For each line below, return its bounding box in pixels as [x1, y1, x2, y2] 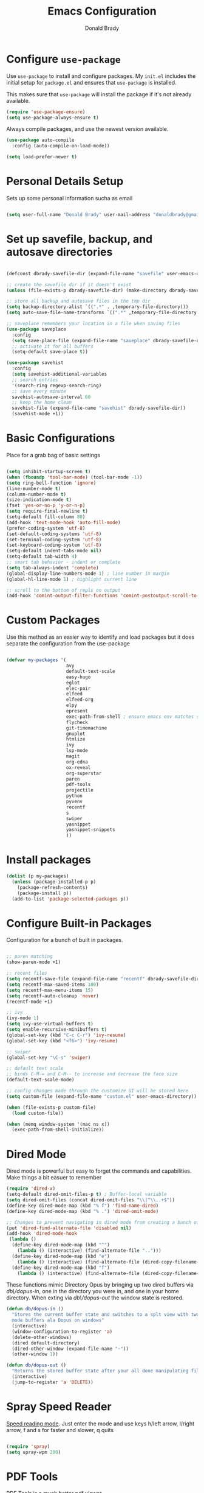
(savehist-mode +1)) [12, 411, 64, 417]
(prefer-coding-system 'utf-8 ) [6, 525, 86, 531]
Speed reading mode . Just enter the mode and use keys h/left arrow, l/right [6, 1420, 194, 1427]
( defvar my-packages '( [6, 657, 67, 663]
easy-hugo [66, 674, 91, 680]
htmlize [66, 736, 86, 742]
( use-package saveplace [6, 326, 67, 332]
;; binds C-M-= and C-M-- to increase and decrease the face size [6, 1071, 178, 1077]
